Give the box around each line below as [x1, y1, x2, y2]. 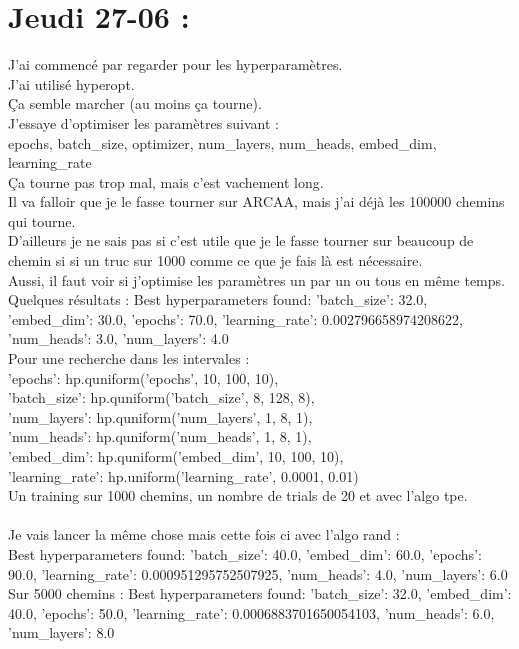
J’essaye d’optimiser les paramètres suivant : [8, 112, 280, 133]
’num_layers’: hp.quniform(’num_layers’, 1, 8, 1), [8, 406, 313, 427]
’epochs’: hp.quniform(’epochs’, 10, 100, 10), [8, 367, 279, 388]
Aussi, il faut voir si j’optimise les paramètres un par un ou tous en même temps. [8, 269, 505, 290]
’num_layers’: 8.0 [8, 622, 115, 643]
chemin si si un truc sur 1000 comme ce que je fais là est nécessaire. [8, 250, 423, 271]
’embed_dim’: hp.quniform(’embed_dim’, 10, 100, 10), [8, 446, 344, 466]
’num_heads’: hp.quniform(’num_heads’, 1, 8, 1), [8, 426, 312, 447]
